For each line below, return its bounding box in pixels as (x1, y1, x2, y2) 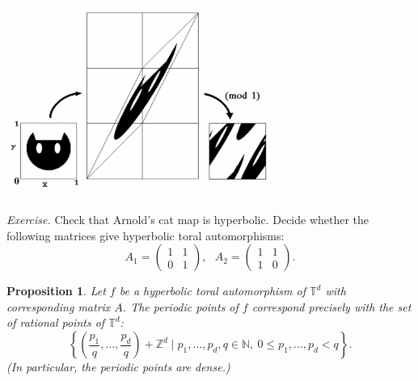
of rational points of (6, 314, 105, 331)
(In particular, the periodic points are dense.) (6, 358, 230, 375)
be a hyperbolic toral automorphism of (119, 282, 306, 299)
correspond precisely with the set (251, 298, 412, 315)
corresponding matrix (6, 298, 111, 315)
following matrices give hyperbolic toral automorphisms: (6, 226, 285, 243)
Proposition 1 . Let (6, 282, 106, 299)
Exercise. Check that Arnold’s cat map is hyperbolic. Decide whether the (6, 211, 369, 228)
